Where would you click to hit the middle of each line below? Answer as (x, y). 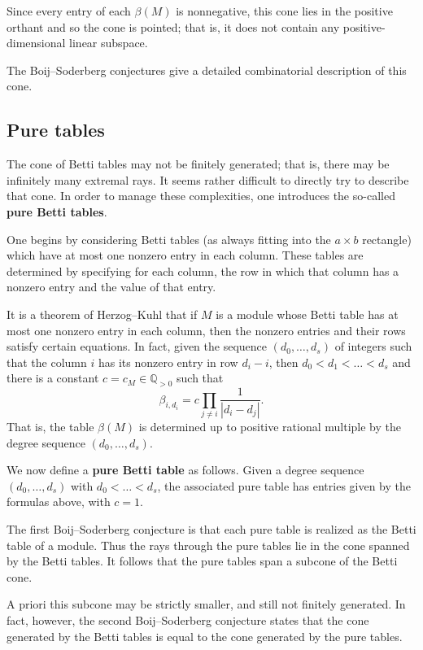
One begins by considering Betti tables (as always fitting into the (169, 239)
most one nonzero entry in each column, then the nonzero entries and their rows (206, 330)
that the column (47, 362)
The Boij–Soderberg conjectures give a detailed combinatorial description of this (207, 70)
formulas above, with (59, 502)
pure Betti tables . (57, 211)
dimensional (36, 43)
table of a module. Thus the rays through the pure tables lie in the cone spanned (208, 545)
